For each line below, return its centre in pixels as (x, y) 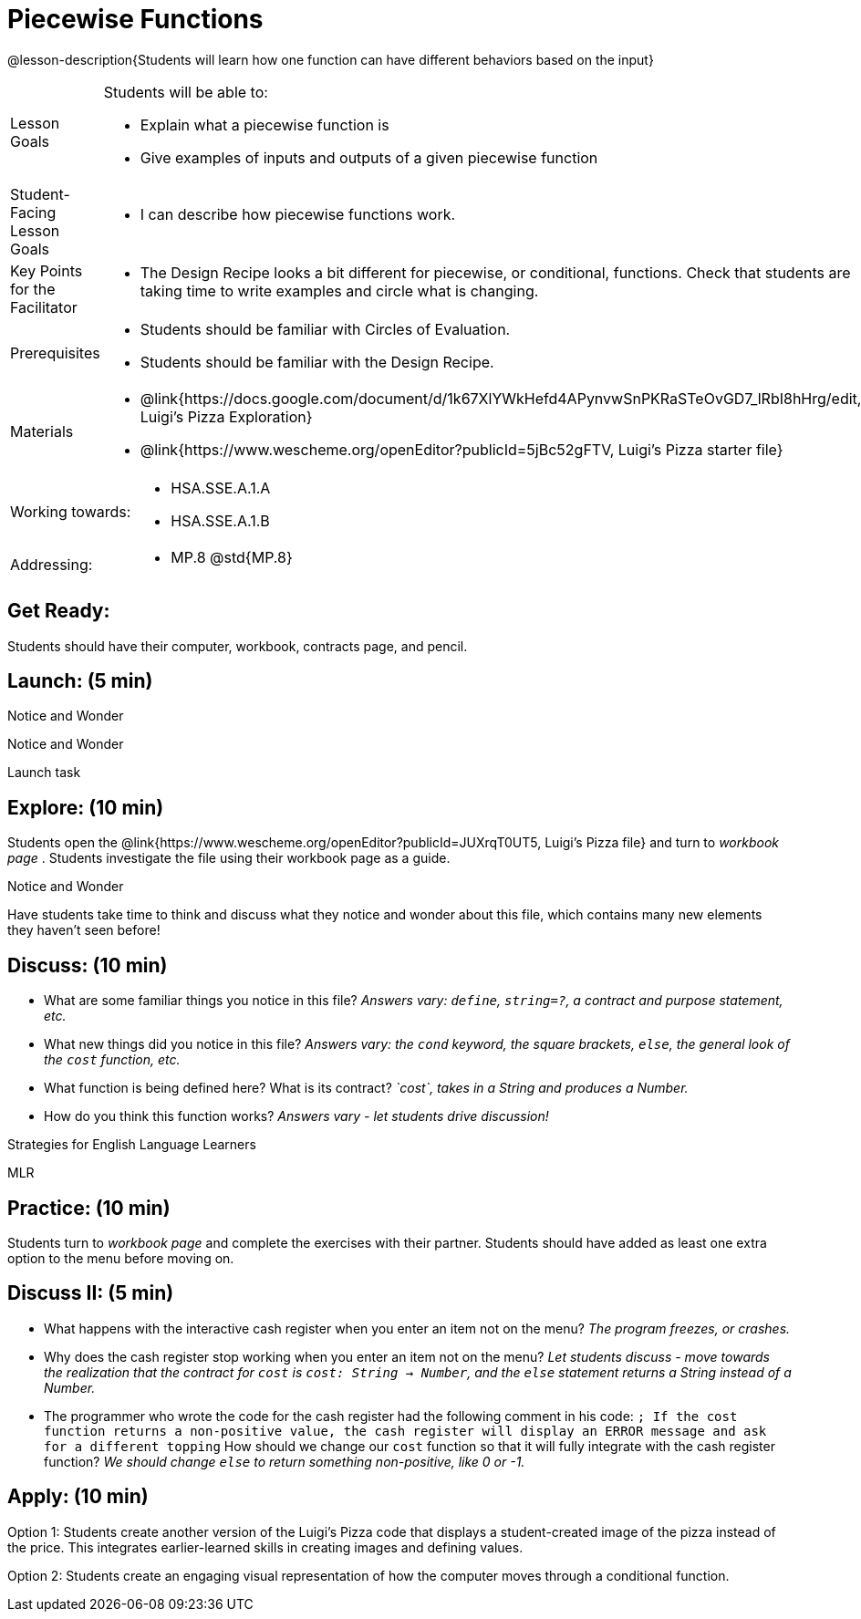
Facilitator (44, 307)
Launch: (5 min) (80, 681)
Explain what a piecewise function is (265, 125)
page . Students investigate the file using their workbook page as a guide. (229, 858)
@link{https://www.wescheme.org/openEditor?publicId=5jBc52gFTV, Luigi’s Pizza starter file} (462, 449)
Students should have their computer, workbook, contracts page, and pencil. (238, 646)
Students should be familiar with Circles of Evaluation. (325, 329)
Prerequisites (55, 353)
